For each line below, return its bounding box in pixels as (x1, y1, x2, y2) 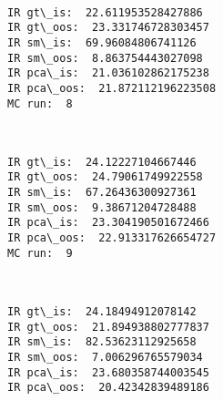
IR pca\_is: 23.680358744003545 (7, 365, 209, 379)
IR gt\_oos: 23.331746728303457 (7, 21, 209, 35)
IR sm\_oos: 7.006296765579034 (7, 350, 203, 364)
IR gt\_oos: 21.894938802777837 (7, 320, 209, 334)
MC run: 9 (7, 246, 73, 260)
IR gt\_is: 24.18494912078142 (7, 304, 197, 318)
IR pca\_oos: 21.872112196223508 (7, 81, 217, 95)
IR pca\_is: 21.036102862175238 (7, 67, 209, 80)
